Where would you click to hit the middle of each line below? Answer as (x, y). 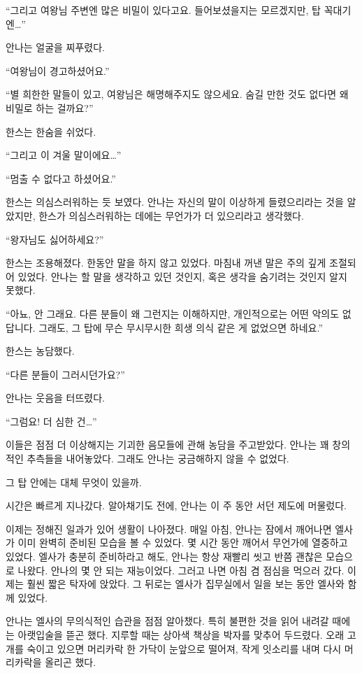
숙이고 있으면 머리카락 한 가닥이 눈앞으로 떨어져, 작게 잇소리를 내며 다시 (184, 648)
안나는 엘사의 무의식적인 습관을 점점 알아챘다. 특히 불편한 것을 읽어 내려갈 (167, 621)
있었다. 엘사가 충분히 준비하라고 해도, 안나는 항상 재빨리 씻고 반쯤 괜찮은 (164, 557)
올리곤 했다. (71, 662)
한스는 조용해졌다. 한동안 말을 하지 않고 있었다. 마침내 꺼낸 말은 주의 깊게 (166, 263)
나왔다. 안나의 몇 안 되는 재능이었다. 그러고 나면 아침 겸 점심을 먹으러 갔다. (181, 570)
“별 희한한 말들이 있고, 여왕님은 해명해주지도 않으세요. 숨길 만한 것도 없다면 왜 (177, 94)
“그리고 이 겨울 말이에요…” (64, 155)
